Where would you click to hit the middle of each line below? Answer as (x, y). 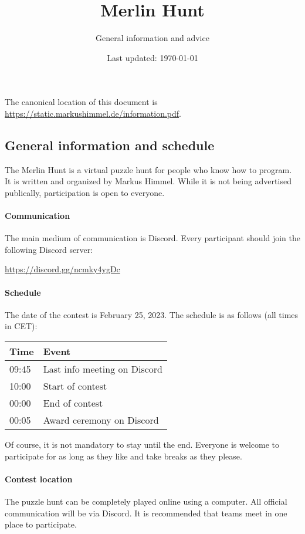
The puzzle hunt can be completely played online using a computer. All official (146, 501)
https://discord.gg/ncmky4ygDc (62, 269)
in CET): (21, 326)
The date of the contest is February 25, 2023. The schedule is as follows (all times (152, 314)
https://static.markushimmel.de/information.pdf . (93, 113)
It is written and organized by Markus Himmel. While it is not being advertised (148, 181)
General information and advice (152, 38)
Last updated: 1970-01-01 (152, 57)
